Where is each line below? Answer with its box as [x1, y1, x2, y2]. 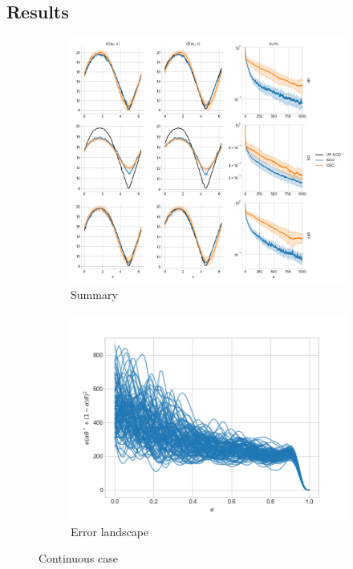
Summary [71, 285, 118, 302]
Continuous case [39, 550, 118, 567]
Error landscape [71, 523, 149, 539]
